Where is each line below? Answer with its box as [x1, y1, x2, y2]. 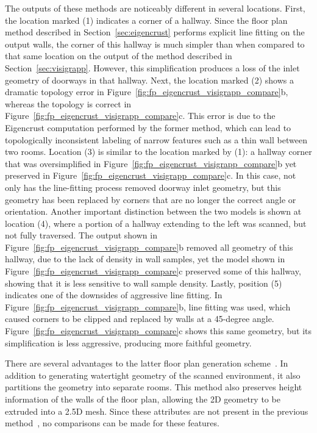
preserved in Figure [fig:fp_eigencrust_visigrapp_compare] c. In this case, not [5, 169, 296, 182]
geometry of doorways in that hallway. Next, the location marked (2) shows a [5, 73, 294, 86]
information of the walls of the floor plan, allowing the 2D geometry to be [5, 393, 280, 405]
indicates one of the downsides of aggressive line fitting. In [5, 288, 223, 301]
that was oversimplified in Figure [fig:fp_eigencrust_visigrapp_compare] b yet [5, 157, 297, 170]
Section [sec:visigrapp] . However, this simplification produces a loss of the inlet [5, 61, 300, 74]
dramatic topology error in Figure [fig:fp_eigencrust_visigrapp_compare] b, [5, 85, 288, 98]
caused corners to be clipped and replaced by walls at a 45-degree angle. [5, 312, 274, 325]
